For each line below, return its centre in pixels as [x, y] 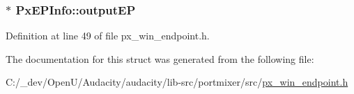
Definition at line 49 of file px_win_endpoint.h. [108, 36]
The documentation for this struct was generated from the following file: [160, 58]
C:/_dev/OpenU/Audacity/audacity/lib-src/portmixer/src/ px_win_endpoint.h [177, 82]
